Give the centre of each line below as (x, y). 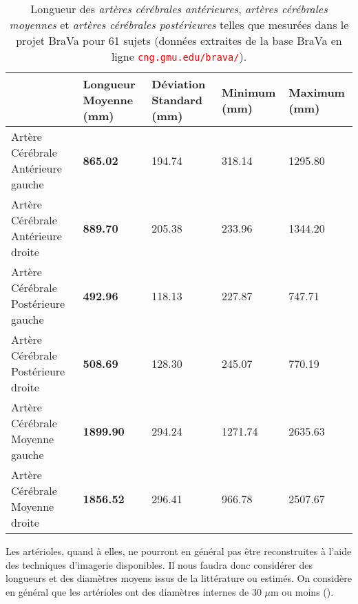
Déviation (179, 84)
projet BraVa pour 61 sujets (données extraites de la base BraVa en (179, 40)
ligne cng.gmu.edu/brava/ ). (179, 56)
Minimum (249, 92)
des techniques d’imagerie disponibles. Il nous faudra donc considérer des (159, 564)
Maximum (317, 92)
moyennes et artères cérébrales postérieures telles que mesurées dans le (179, 25)
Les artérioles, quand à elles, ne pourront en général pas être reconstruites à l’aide (179, 551)
